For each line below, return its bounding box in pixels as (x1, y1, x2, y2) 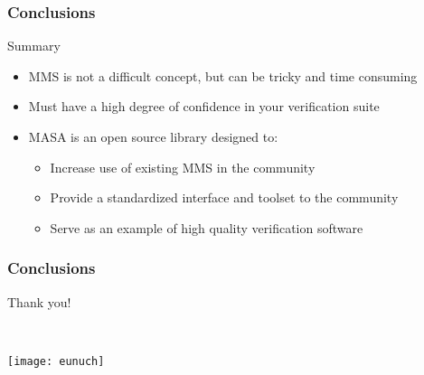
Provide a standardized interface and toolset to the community (50, 188, 399, 207)
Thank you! (7, 292, 71, 311)
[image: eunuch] (7, 354, 105, 368)
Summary (7, 36, 61, 55)
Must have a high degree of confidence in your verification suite (28, 97, 380, 116)
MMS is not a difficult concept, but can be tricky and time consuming (28, 66, 418, 85)
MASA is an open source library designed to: (28, 127, 278, 145)
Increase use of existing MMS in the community (50, 157, 316, 176)
